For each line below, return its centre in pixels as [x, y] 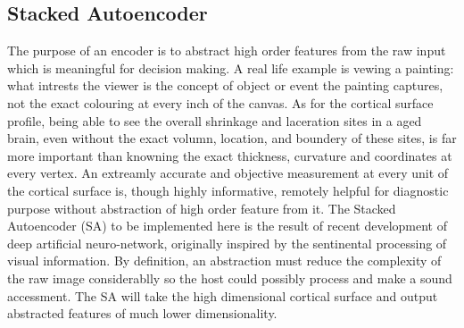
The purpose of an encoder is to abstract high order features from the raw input [227, 50]
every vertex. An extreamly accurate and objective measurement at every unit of [228, 173]
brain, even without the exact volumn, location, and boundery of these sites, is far [232, 138]
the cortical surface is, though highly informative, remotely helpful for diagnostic [228, 190]
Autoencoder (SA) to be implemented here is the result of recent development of [227, 226]
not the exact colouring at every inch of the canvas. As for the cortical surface [220, 102]
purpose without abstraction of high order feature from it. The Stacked [202, 208]
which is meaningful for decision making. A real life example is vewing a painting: [231, 67]
